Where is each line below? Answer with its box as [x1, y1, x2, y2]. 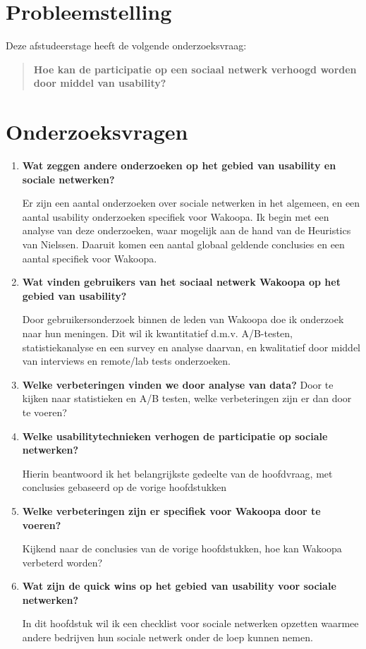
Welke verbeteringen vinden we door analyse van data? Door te [22, 377, 334, 392]
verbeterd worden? [22, 554, 103, 569]
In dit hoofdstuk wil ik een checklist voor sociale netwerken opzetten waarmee [22, 616, 359, 631]
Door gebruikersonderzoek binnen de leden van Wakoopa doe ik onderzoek [22, 312, 344, 327]
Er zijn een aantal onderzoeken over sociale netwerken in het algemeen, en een [22, 195, 360, 210]
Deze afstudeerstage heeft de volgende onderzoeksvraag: [6, 38, 247, 53]
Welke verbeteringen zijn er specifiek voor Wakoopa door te [22, 503, 321, 518]
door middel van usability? [33, 75, 166, 90]
